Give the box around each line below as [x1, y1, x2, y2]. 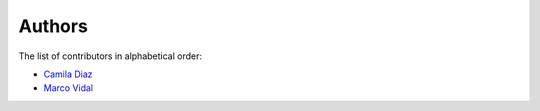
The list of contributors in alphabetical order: [18, 50, 203, 62]
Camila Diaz [43, 68, 94, 80]
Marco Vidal [43, 82, 94, 94]
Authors [18, 15, 89, 37]
